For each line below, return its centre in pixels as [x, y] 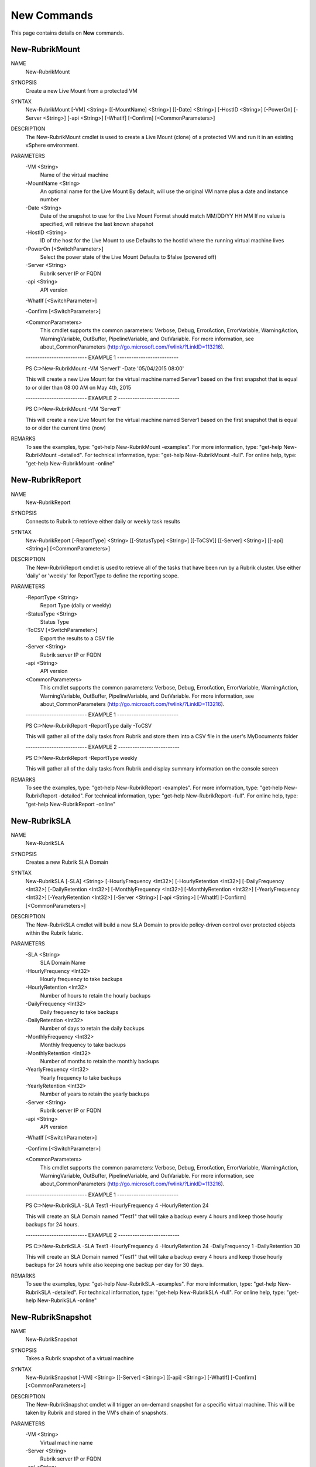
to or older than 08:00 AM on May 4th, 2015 [78, 387]
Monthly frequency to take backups [83, 1045]
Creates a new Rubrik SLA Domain [67, 862]
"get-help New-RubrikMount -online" [70, 463]
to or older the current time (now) [66, 428]
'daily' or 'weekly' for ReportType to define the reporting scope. [102, 576]
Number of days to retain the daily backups [92, 1028]
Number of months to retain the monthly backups [99, 1061]
